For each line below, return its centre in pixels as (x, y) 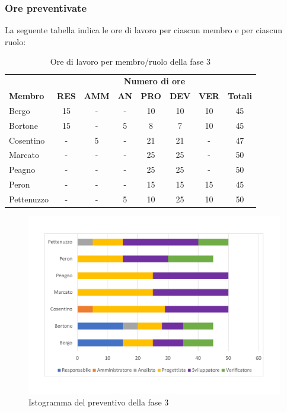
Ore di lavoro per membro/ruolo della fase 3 (130, 61)
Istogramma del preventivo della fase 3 (99, 402)
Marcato (24, 155)
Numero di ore (154, 81)
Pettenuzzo (29, 199)
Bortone (23, 125)
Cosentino (27, 140)
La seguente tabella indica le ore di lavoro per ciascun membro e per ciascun (144, 30)
